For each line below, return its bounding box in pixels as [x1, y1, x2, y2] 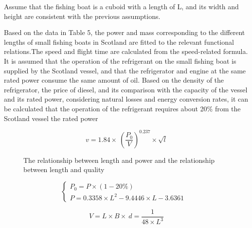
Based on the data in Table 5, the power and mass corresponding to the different [4, 27, 245, 37]
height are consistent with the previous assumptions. [4, 11, 161, 21]
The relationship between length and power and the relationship [23, 155, 215, 165]
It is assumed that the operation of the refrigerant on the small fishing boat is [4, 55, 236, 66]
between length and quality [23, 164, 105, 175]
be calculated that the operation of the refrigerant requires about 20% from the [4, 103, 241, 113]
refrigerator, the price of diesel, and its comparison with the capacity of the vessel [4, 84, 248, 94]
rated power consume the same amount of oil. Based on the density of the [4, 75, 224, 85]
